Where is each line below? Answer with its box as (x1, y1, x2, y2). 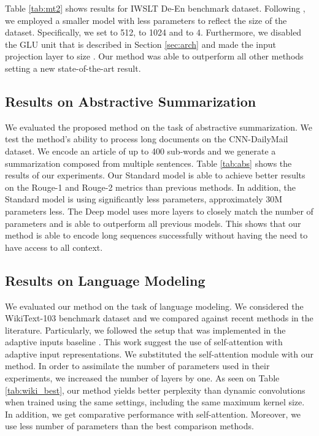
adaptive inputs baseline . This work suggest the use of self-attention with (5, 335, 283, 348)
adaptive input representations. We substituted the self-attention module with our (5, 347, 313, 360)
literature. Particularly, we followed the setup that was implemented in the (5, 323, 286, 336)
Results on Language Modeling (5, 270, 206, 289)
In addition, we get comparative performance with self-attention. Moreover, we (5, 407, 301, 420)
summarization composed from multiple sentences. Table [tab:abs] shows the (5, 156, 292, 169)
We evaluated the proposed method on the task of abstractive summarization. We (5, 120, 312, 133)
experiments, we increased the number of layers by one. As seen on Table (5, 372, 280, 384)
